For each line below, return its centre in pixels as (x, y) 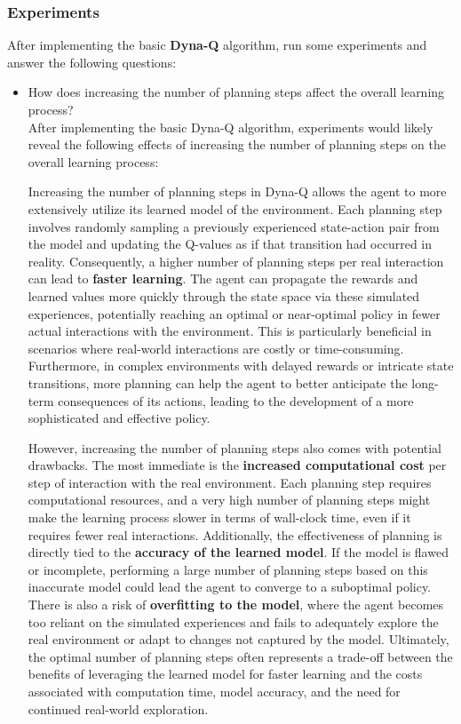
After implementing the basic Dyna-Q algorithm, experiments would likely (230, 127)
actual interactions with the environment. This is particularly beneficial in (230, 331)
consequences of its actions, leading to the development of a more (236, 400)
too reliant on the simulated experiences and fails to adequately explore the (233, 621)
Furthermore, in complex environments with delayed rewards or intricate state (241, 366)
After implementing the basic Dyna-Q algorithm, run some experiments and (217, 45)
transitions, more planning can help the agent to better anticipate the (218, 382)
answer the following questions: (92, 62)
